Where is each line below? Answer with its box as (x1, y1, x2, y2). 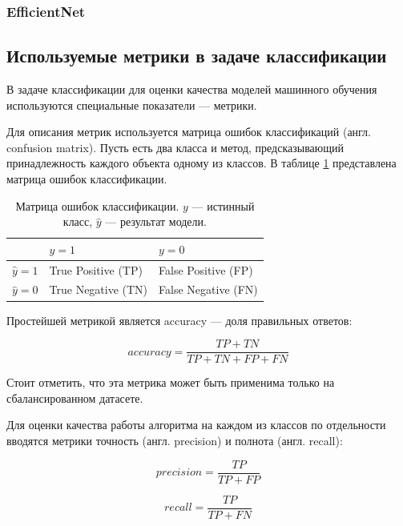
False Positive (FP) (159, 261, 253, 278)
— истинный (191, 197, 255, 214)
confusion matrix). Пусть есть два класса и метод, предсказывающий (6, 139, 345, 155)
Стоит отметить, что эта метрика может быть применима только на (6, 374, 335, 391)
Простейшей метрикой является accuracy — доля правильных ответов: (6, 311, 353, 328)
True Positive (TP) (49, 261, 143, 278)
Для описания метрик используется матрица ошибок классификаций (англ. (6, 123, 371, 140)
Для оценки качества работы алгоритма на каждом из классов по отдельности (6, 416, 386, 433)
